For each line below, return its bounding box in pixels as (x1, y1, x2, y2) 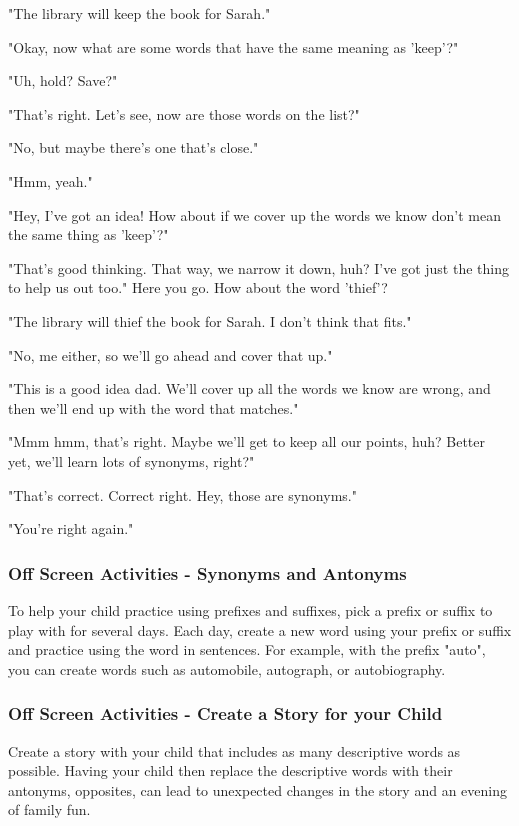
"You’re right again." (8, 518, 134, 539)
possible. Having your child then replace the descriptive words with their (8, 760, 453, 781)
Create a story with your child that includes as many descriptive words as (8, 740, 461, 761)
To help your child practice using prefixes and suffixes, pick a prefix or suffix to (8, 599, 493, 620)
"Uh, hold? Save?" (8, 70, 118, 91)
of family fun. (8, 799, 91, 820)
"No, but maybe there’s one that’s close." (8, 137, 259, 158)
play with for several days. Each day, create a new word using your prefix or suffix (8, 619, 512, 640)
